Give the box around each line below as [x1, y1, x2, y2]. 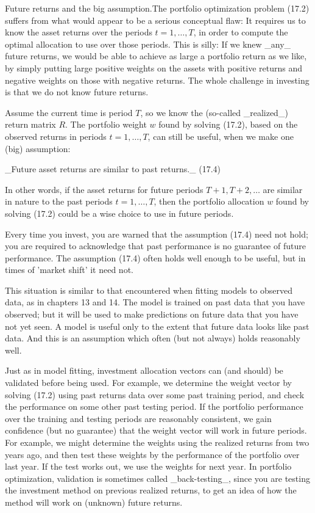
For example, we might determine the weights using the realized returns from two [5, 436, 310, 448]
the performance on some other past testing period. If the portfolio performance [5, 400, 303, 413]
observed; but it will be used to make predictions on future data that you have [5, 308, 299, 321]
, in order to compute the [193, 26, 288, 38]
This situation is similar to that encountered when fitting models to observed [5, 283, 292, 296]
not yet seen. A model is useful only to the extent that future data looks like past [5, 319, 310, 332]
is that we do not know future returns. [5, 85, 149, 98]
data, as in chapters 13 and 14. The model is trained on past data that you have [5, 296, 305, 308]
